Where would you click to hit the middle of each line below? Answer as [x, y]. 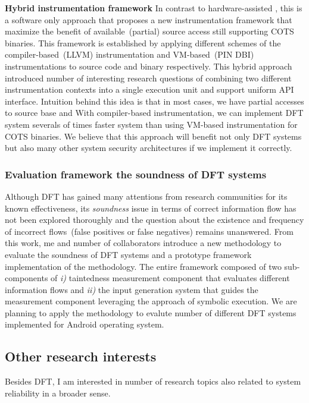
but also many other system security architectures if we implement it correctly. [149, 148]
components [26, 278]
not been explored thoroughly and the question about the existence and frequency [154, 220]
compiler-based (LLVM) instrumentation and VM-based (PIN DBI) [129, 54]
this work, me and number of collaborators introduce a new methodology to [143, 243]
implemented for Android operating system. [85, 324]
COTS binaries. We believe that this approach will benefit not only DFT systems [153, 136]
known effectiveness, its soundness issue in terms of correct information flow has [151, 208]
